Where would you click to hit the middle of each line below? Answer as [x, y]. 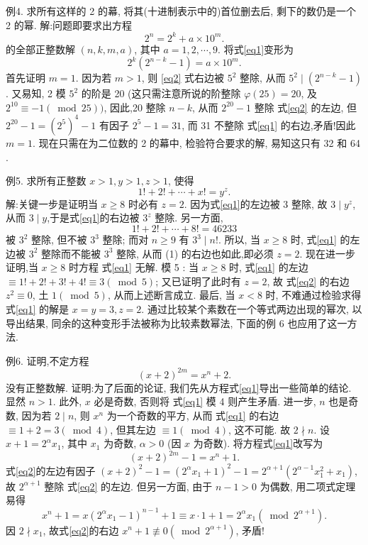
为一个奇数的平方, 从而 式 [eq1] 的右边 [193, 415]
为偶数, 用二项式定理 [308, 486]
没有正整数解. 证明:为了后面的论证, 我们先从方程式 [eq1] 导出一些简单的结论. [179, 387]
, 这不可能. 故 [260, 429]
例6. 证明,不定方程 [48, 360]
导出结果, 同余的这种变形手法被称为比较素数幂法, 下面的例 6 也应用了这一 [177, 323]
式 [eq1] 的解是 [38, 308]
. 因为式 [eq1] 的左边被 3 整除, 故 [256, 203]
